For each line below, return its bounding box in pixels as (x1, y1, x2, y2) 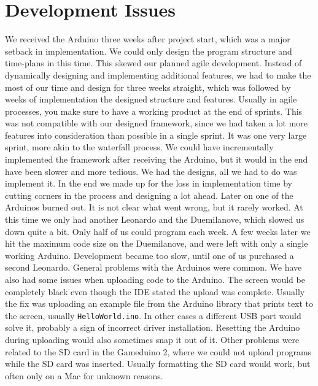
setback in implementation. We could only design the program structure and (5, 44, 292, 57)
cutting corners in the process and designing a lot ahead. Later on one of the (5, 188, 293, 201)
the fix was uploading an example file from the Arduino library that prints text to (5, 297, 314, 310)
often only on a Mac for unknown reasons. (5, 369, 163, 382)
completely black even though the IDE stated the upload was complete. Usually (5, 285, 305, 298)
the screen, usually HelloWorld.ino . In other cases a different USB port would (5, 309, 301, 322)
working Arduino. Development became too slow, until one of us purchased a (5, 249, 294, 261)
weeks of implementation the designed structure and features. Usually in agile (5, 93, 297, 106)
